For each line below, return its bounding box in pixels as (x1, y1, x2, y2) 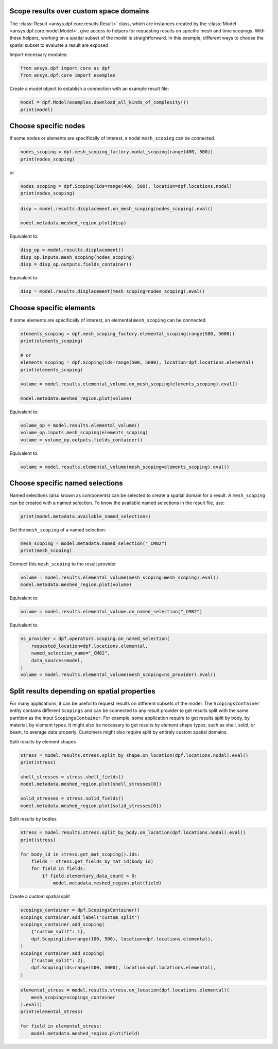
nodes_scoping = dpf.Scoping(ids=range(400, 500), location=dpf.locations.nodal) (20, 183, 233, 189)
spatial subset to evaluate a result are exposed (9, 42, 109, 48)
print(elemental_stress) (20, 1009, 83, 1015)
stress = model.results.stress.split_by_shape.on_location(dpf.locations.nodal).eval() (20, 752, 249, 758)
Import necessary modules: (9, 51, 68, 58)
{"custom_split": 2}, (31, 957, 86, 963)
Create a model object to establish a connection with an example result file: (9, 85, 169, 92)
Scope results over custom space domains (9, 7, 149, 15)
